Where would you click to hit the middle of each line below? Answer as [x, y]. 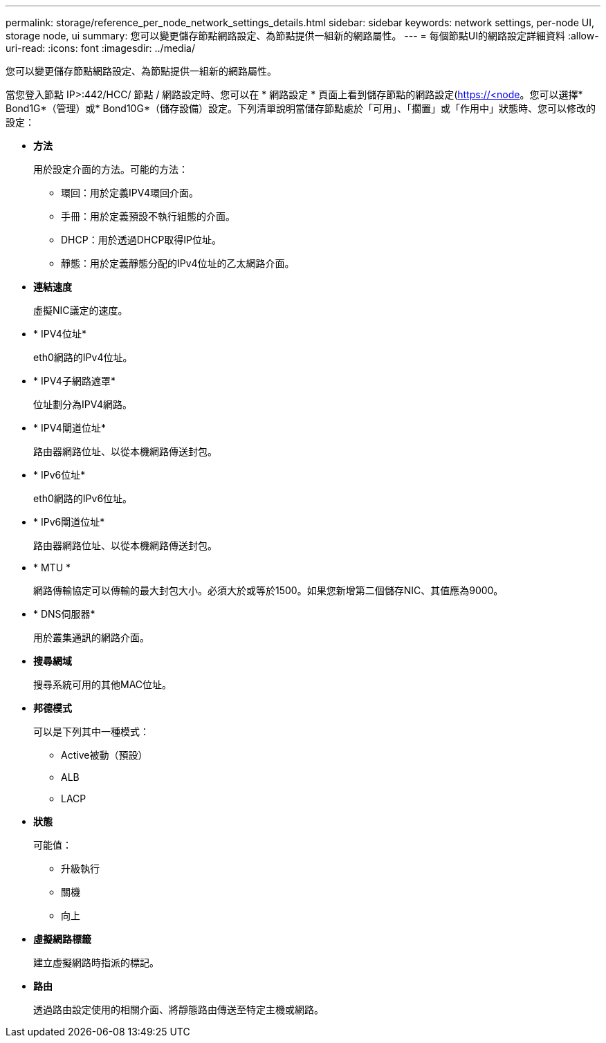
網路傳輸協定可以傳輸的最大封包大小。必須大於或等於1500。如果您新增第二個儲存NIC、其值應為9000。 [268, 590]
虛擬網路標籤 [62, 939]
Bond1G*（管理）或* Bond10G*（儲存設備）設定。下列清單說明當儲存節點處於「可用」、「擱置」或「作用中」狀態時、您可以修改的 [301, 108]
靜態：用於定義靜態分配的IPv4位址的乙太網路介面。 [178, 263]
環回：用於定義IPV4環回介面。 [130, 193]
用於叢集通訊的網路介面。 [91, 637]
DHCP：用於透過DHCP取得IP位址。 [141, 240]
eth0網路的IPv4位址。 [83, 357]
